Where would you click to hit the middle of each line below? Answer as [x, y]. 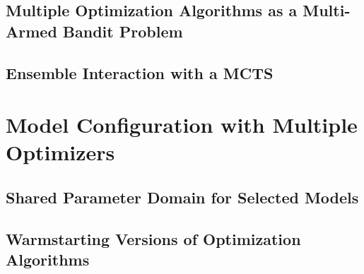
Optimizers [60, 152]
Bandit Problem [123, 31]
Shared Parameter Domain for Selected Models [182, 197]
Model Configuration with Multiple [182, 125]
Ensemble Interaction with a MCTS [140, 72]
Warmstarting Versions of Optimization [153, 238]
